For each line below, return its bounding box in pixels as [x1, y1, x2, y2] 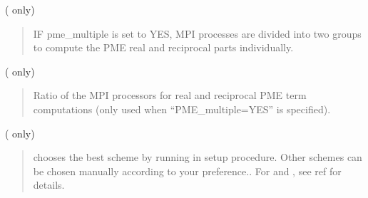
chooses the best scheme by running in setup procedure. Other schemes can [33, 150, 362, 165]
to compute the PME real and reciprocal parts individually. [33, 40, 294, 55]
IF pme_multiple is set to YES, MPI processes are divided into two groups [33, 26, 362, 41]
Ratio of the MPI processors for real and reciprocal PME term [33, 88, 307, 103]
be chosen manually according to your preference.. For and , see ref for [33, 163, 342, 178]
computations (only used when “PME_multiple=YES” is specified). [33, 101, 331, 116]
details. [33, 177, 65, 192]
